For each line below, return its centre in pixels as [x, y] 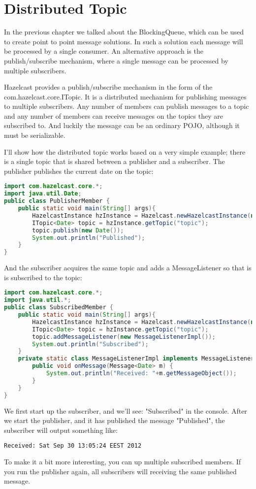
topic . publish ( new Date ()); [78, 230]
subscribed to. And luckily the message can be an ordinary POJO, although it [122, 125]
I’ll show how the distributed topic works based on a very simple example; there [125, 151]
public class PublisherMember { [57, 201]
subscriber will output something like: [61, 430]
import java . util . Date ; [43, 194]
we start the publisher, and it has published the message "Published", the [114, 420]
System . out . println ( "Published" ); [89, 238]
